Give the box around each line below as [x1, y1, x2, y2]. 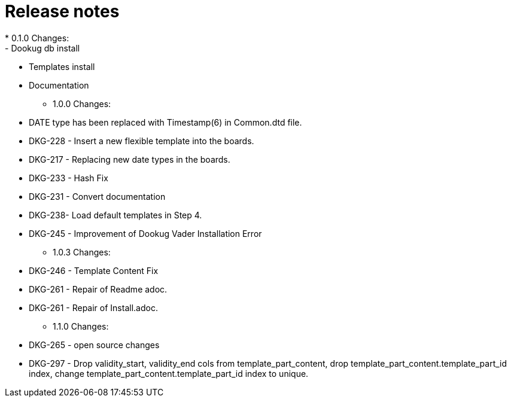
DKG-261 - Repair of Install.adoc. [29, 302, 158, 313]
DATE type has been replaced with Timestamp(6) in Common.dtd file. [29, 117, 302, 127]
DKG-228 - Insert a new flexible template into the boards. [29, 135, 254, 146]
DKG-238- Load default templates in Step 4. [29, 209, 202, 220]
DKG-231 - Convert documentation [29, 191, 166, 202]
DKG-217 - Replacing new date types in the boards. [29, 154, 230, 165]
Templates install [29, 61, 95, 72]
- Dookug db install [5, 42, 80, 53]
